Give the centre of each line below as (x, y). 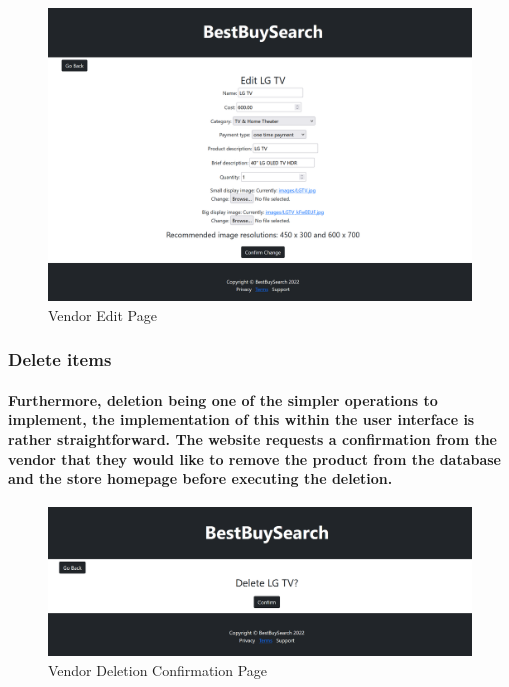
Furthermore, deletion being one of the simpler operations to (223, 399)
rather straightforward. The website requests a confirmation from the (252, 438)
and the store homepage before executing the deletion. (200, 478)
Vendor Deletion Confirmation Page (158, 669)
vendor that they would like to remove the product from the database (254, 458)
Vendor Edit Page (102, 314)
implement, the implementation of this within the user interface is (241, 419)
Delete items (60, 359)
